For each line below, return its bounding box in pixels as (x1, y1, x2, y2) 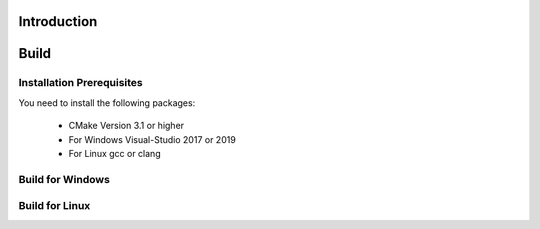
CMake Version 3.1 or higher (68, 120, 185, 132)
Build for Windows (18, 172, 110, 186)
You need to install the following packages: (18, 96, 196, 109)
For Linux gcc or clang (68, 147, 161, 159)
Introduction (18, 13, 98, 30)
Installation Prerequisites (18, 76, 144, 90)
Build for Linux (18, 199, 91, 213)
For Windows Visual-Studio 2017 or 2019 (68, 133, 237, 145)
